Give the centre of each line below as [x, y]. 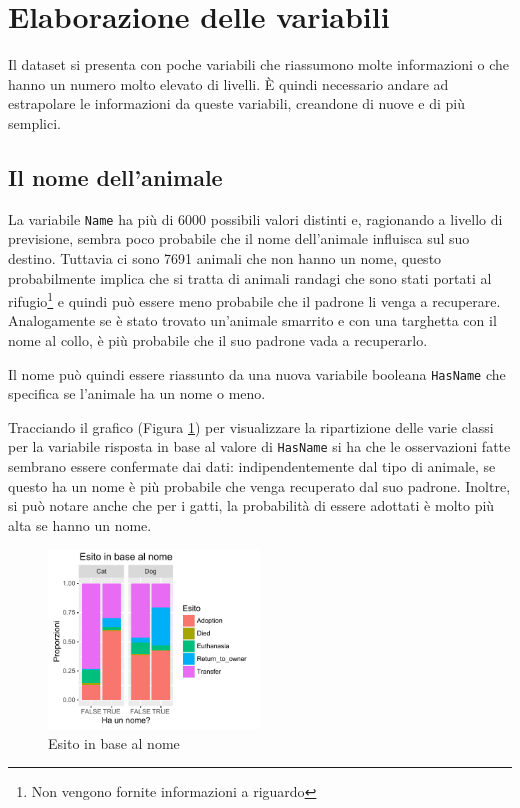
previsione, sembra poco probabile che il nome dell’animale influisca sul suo [239, 238]
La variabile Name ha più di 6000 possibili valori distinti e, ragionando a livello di [255, 218]
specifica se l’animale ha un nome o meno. [137, 393]
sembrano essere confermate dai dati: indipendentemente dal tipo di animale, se [252, 466]
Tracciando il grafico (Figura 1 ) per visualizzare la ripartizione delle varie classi [251, 426]
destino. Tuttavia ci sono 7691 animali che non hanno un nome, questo [225, 257]
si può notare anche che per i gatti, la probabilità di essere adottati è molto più [251, 505]
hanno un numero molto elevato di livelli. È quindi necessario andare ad [228, 83]
